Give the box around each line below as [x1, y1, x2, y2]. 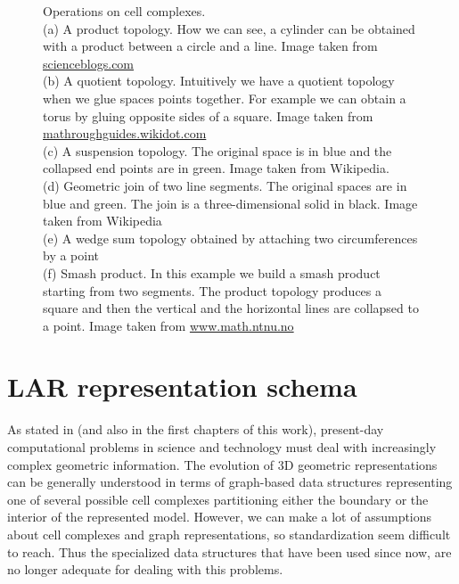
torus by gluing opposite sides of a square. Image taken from [43, 106, 373, 125]
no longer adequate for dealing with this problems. [7, 560, 283, 579]
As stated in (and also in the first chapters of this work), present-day [7, 420, 384, 439]
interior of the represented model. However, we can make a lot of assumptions [7, 507, 432, 526]
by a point [43, 246, 100, 265]
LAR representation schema [7, 368, 357, 405]
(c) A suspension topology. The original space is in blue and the [43, 141, 392, 160]
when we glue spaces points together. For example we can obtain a [43, 88, 406, 107]
